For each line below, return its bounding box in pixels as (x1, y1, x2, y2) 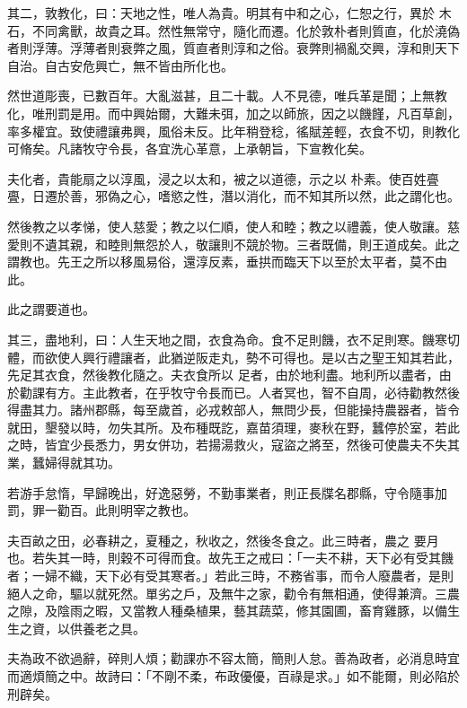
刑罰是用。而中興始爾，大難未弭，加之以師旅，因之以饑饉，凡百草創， (44, 103, 460, 122)
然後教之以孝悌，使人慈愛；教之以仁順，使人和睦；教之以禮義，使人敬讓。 (7, 216, 447, 235)
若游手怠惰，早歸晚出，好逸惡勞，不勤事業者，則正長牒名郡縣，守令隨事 (7, 483, 435, 502)
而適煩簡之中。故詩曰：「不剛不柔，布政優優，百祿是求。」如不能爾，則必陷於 (7, 667, 460, 685)
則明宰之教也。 (107, 501, 196, 520)
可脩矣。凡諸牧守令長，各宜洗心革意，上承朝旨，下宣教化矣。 (7, 139, 372, 158)
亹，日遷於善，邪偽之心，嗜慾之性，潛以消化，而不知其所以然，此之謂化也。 (7, 187, 460, 205)
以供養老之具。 (57, 618, 145, 637)
